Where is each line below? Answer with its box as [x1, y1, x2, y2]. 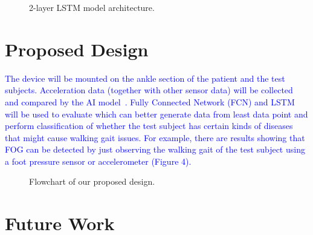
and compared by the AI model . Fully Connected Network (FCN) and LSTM [5, 95, 295, 108]
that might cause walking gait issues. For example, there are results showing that [5, 131, 305, 144]
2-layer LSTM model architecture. [29, 1, 155, 13]
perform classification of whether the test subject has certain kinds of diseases [5, 119, 293, 132]
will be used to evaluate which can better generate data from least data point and [5, 107, 308, 120]
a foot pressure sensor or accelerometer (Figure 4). [5, 154, 192, 167]
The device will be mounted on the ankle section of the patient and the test [5, 71, 285, 84]
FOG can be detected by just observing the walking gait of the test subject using [5, 143, 305, 156]
